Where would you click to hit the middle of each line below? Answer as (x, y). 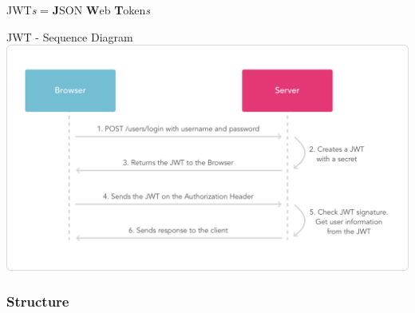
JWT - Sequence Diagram (70, 36)
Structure (38, 301)
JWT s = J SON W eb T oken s (79, 10)
